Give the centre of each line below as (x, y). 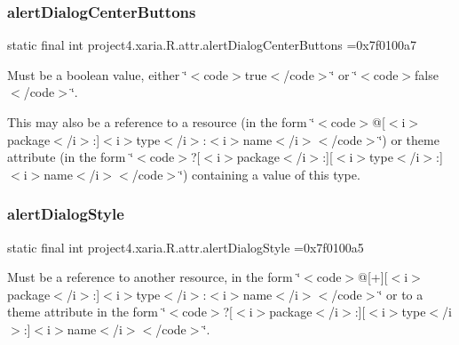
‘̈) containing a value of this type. (270, 174)
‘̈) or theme (409, 139)
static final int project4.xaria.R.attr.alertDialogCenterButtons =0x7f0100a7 (212, 45)
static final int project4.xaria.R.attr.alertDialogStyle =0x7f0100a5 (186, 247)
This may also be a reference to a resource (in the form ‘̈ (161, 122)
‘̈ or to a (401, 294)
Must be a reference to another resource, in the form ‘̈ (154, 277)
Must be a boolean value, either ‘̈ (97, 74)
